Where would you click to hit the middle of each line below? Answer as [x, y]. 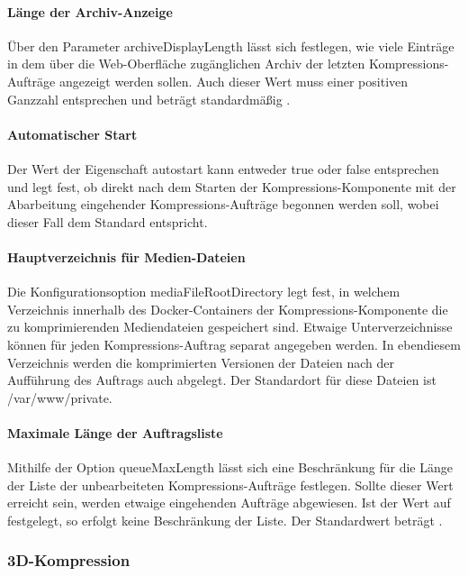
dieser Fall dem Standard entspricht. [108, 221]
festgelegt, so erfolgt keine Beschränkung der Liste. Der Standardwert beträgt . [225, 520]
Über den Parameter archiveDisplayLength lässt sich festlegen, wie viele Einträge [231, 46]
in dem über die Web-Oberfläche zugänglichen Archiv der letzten [186, 64]
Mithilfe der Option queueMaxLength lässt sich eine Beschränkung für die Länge [230, 467]
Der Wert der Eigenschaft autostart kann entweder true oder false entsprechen [223, 168]
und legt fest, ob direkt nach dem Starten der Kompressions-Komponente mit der [232, 186]
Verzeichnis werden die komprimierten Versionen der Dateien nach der [201, 362]
